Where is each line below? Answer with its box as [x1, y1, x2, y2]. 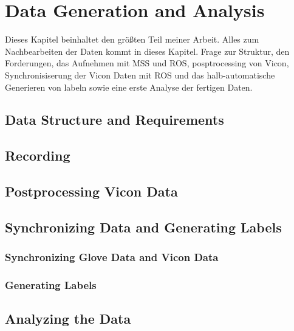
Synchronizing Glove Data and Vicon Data [5, 249, 219, 265]
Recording [5, 146, 70, 165]
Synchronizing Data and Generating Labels [5, 217, 282, 236]
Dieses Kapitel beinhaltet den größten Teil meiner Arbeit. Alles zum [5, 33, 259, 46]
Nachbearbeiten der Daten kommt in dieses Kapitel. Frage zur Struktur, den [5, 44, 290, 57]
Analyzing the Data [5, 309, 131, 328]
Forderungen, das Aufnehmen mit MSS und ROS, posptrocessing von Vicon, [5, 57, 289, 69]
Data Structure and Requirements [5, 110, 224, 129]
